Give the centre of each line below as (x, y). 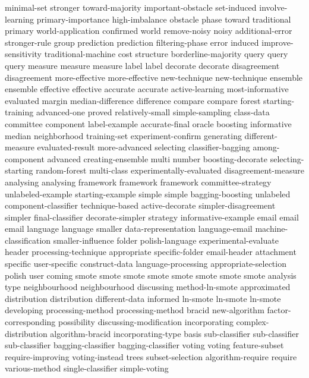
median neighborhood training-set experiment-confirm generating (123, 135)
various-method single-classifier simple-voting (87, 368)
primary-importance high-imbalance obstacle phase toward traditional (164, 19)
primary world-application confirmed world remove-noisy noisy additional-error (149, 31)
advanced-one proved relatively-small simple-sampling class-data (153, 112)
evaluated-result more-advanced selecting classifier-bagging (144, 147)
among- (266, 147)
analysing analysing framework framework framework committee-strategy (138, 182)
